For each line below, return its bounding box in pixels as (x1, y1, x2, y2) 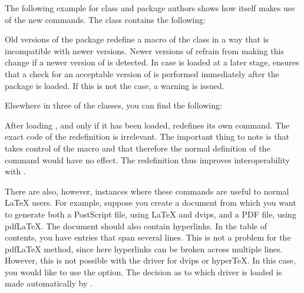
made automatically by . (5, 277, 92, 289)
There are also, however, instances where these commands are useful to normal (5, 185, 289, 197)
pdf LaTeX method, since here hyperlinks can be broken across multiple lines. (5, 242, 283, 255)
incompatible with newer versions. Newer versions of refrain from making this (5, 44, 284, 57)
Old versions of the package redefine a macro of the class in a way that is (5, 33, 269, 45)
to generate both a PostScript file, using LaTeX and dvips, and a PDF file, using (5, 208, 296, 220)
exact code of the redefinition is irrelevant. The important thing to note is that (5, 130, 289, 143)
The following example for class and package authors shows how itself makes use (5, 2, 295, 14)
